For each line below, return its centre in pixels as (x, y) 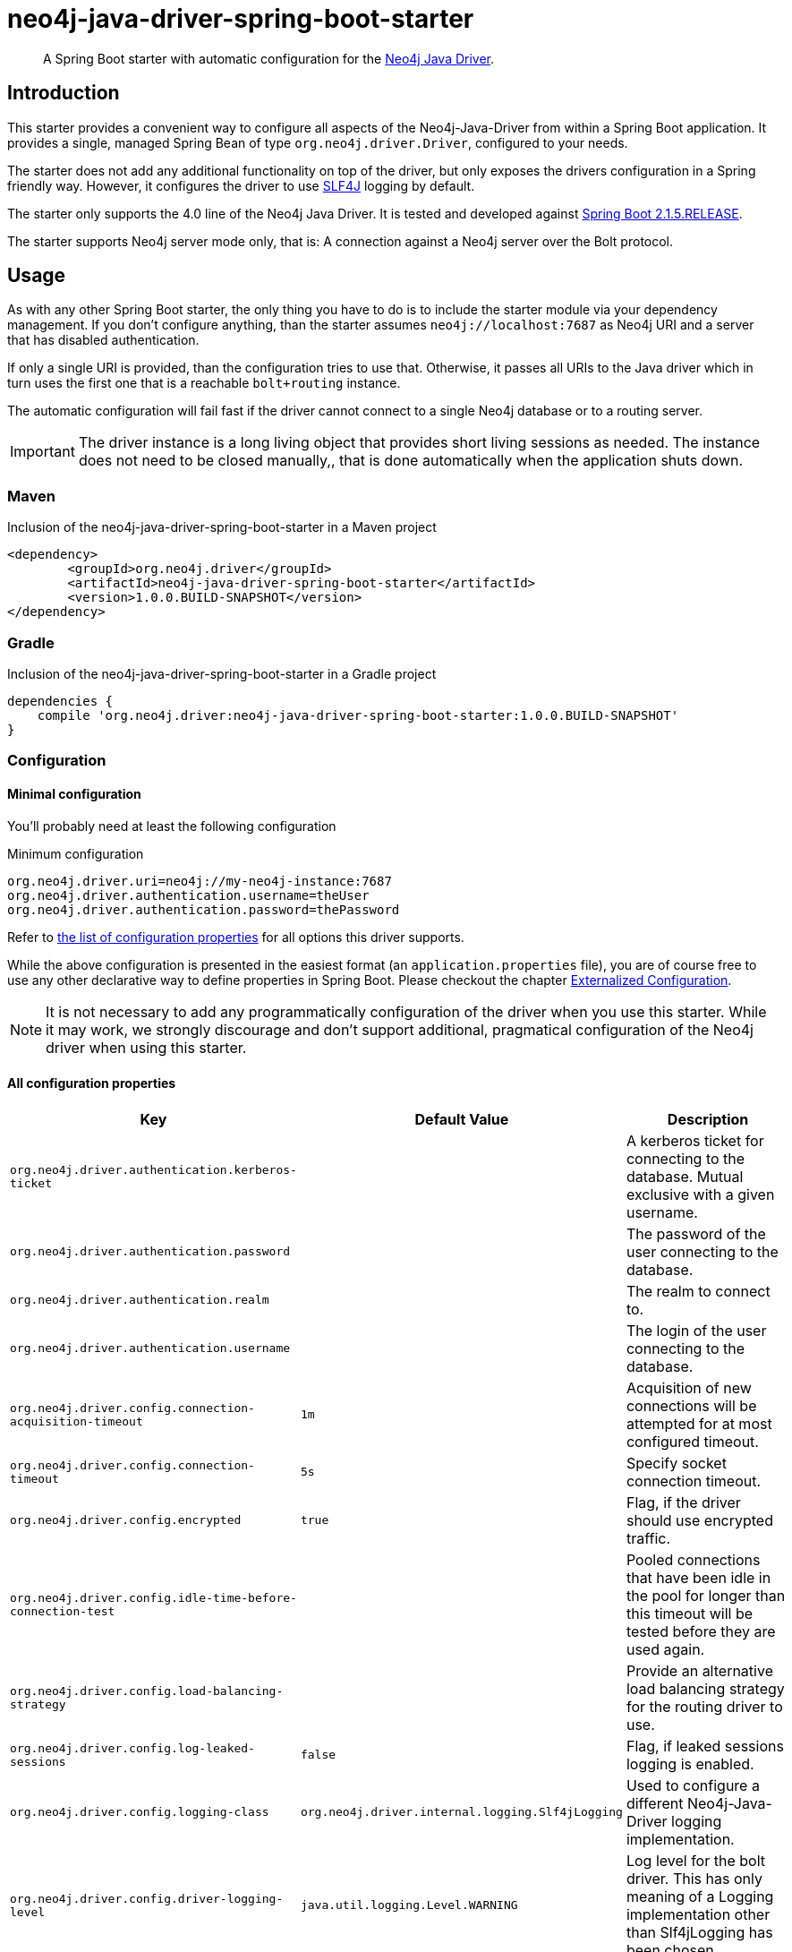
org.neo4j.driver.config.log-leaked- (132, 1748)
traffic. (648, 1538)
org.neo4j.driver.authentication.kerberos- (153, 1169)
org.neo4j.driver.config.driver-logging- (147, 1898)
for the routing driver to (704, 1706)
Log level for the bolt (695, 1860)
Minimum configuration (76, 853)
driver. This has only (694, 1878)
